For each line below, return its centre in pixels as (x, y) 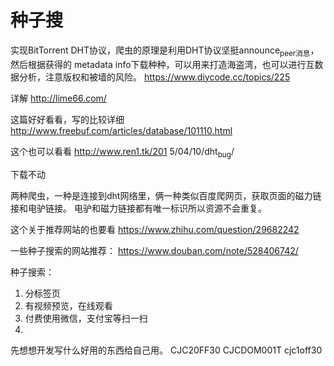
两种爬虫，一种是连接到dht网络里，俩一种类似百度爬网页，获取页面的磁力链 (166, 195)
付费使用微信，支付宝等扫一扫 (86, 318)
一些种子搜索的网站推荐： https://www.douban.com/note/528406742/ (154, 250)
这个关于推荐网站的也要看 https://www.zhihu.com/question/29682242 (155, 229)
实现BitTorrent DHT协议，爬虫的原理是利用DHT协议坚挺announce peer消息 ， (165, 51)
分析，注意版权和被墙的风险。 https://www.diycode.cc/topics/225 (154, 77)
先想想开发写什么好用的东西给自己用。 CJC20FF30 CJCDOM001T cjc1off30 (166, 350)
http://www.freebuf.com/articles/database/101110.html (121, 130)
